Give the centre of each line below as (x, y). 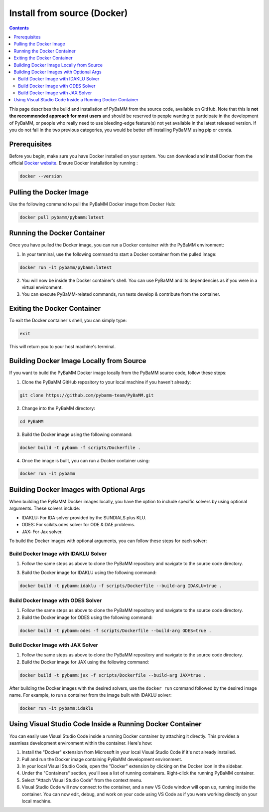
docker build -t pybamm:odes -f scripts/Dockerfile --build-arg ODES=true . (116, 630)
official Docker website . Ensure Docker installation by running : (73, 163)
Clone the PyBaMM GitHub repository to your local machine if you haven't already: (106, 382)
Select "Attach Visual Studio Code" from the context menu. (82, 780)
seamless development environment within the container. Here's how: (81, 743)
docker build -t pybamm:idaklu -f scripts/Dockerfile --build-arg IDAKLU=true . (121, 586)
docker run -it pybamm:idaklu (57, 709)
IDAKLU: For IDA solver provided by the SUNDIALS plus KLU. (84, 517)
